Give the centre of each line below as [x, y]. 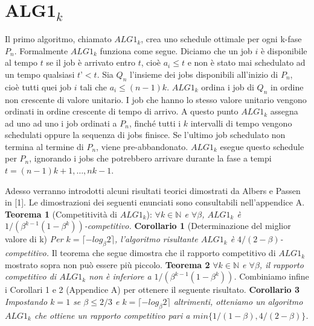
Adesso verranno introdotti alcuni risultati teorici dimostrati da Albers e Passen [153, 190]
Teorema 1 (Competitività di [61, 214]
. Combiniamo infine [271, 276]
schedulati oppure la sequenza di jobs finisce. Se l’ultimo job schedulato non [145, 135]
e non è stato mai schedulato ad [246, 62]
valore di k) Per [34, 239]
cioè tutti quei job [38, 86]
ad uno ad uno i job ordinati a [61, 123]
